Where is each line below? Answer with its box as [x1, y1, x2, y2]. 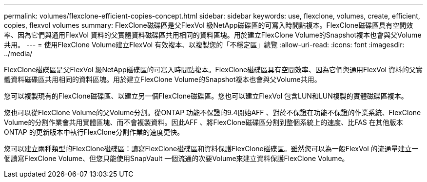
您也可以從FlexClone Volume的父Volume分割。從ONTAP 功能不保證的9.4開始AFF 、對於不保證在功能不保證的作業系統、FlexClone [4, 108, 421, 117]
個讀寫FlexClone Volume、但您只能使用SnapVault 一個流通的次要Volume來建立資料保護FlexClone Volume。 [4, 154, 349, 162]
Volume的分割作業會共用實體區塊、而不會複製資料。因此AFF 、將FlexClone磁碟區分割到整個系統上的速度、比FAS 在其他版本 [4, 118, 403, 126]
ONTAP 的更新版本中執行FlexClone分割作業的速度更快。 [4, 128, 184, 136]
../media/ [4, 49, 33, 58]
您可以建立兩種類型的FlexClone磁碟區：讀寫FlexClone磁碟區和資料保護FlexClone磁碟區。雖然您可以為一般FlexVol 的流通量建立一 [4, 144, 419, 153]
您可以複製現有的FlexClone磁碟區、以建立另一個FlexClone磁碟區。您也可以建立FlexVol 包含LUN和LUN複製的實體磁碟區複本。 [4, 92, 408, 100]
